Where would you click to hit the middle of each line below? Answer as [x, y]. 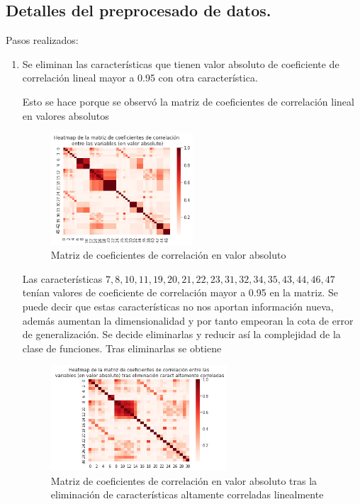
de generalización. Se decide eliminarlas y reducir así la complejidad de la [181, 334]
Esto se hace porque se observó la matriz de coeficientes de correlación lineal [188, 101]
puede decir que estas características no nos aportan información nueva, [178, 307]
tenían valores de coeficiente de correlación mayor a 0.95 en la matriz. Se [180, 292]
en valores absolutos [66, 115]
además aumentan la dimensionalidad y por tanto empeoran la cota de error [188, 320]
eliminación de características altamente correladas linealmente [187, 494]
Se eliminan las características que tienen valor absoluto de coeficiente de [181, 63]
